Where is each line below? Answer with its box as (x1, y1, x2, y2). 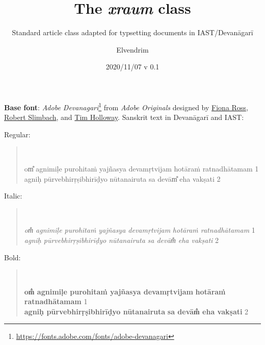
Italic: (4, 190, 22, 201)
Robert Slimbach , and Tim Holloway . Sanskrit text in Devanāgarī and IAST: (4, 112, 244, 122)
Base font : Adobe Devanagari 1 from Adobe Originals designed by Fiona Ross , (4, 100, 248, 112)
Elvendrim (116, 44, 149, 55)
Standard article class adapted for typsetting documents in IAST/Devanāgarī (12, 27, 253, 38)
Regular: (4, 129, 31, 139)
